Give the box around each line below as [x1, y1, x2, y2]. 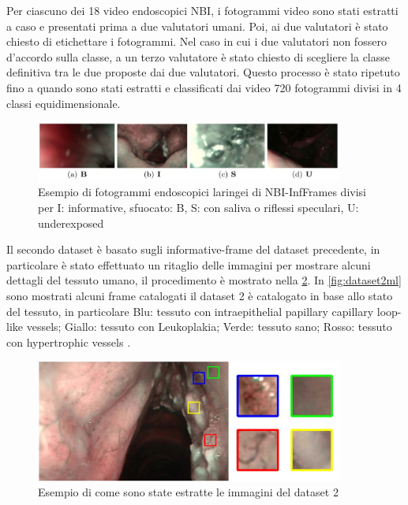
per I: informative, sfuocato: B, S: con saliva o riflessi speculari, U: [38, 199, 359, 215]
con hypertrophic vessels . [6, 333, 131, 350]
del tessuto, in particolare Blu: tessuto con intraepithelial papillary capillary [6, 303, 374, 319]
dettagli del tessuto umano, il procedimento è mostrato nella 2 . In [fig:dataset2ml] [6, 272, 402, 288]
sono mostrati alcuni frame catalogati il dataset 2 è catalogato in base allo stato [6, 287, 393, 303]
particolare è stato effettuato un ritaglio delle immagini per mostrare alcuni [6, 256, 371, 273]
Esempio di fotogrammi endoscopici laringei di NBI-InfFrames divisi [38, 184, 366, 200]
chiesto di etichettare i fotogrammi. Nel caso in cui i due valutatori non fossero [6, 33, 387, 50]
